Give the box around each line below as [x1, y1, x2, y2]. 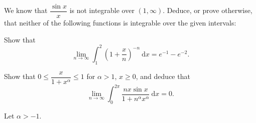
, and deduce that [136, 71, 190, 81]
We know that [4, 5, 48, 15]
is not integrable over [69, 5, 135, 15]
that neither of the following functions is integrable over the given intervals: [4, 17, 236, 28]
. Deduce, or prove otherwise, [163, 5, 252, 15]
